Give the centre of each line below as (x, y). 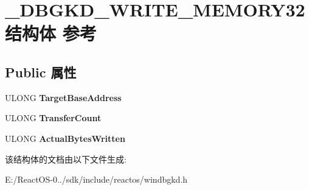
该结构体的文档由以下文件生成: (66, 159)
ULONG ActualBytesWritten (65, 138)
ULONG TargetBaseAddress (63, 97)
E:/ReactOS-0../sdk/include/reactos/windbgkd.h (96, 179)
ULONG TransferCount (53, 118)
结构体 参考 (51, 33)
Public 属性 (41, 72)
